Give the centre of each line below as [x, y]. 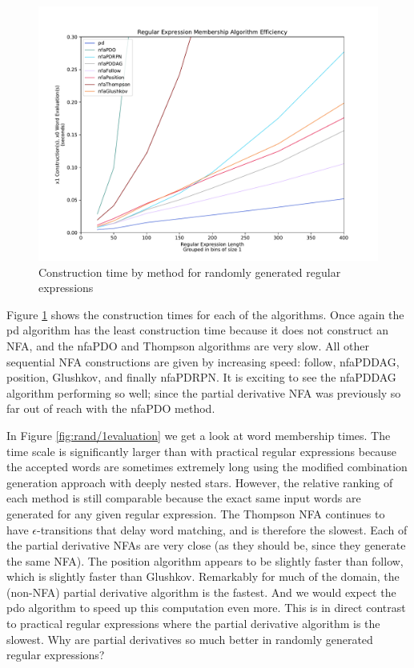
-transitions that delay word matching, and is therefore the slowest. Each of [222, 529]
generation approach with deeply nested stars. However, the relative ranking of [200, 482]
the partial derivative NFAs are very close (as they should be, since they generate [206, 545]
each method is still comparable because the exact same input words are [184, 498]
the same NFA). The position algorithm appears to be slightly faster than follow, [205, 560]
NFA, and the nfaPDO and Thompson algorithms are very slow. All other [188, 345]
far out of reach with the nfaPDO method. [111, 408]
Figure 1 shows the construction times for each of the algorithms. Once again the [205, 314]
